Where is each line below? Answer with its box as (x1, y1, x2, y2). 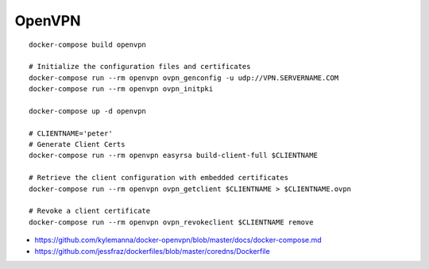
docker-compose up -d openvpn (29, 106, 147, 115)
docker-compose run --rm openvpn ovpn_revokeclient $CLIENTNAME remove (29, 217, 314, 226)
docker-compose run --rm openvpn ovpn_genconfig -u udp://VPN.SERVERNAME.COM (29, 73, 339, 83)
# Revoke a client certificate (29, 206, 151, 216)
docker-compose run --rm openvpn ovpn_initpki (29, 84, 214, 94)
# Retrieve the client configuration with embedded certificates (29, 173, 289, 183)
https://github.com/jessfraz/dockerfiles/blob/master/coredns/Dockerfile (34, 246, 270, 256)
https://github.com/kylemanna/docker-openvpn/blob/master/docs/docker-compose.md (34, 235, 322, 245)
